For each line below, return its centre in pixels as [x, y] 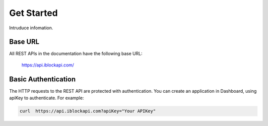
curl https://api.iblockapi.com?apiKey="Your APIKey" [88, 111]
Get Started [33, 13]
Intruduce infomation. [31, 28]
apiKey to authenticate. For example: [47, 98]
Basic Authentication [42, 79]
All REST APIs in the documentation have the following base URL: [76, 54]
